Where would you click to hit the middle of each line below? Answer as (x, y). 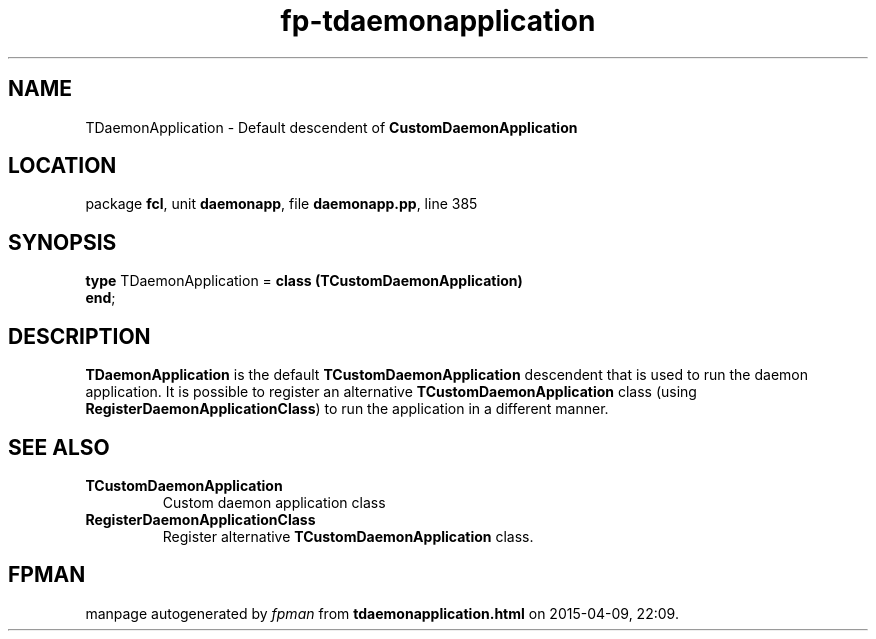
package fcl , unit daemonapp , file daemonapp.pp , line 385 (281, 204)
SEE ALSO (59, 447)
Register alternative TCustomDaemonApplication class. (348, 536)
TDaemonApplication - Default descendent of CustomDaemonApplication (331, 127)
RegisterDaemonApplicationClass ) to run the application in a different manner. (347, 409)
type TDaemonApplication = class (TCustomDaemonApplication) (304, 281)
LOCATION (62, 166)
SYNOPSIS (62, 242)
